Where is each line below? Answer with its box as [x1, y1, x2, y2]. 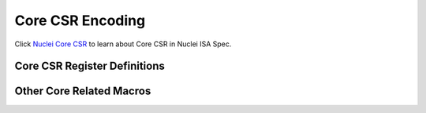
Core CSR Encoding [14, 12, 146, 29]
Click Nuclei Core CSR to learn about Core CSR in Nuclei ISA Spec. [14, 39, 232, 49]
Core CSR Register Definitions [14, 60, 166, 73]
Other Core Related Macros [14, 85, 151, 98]
